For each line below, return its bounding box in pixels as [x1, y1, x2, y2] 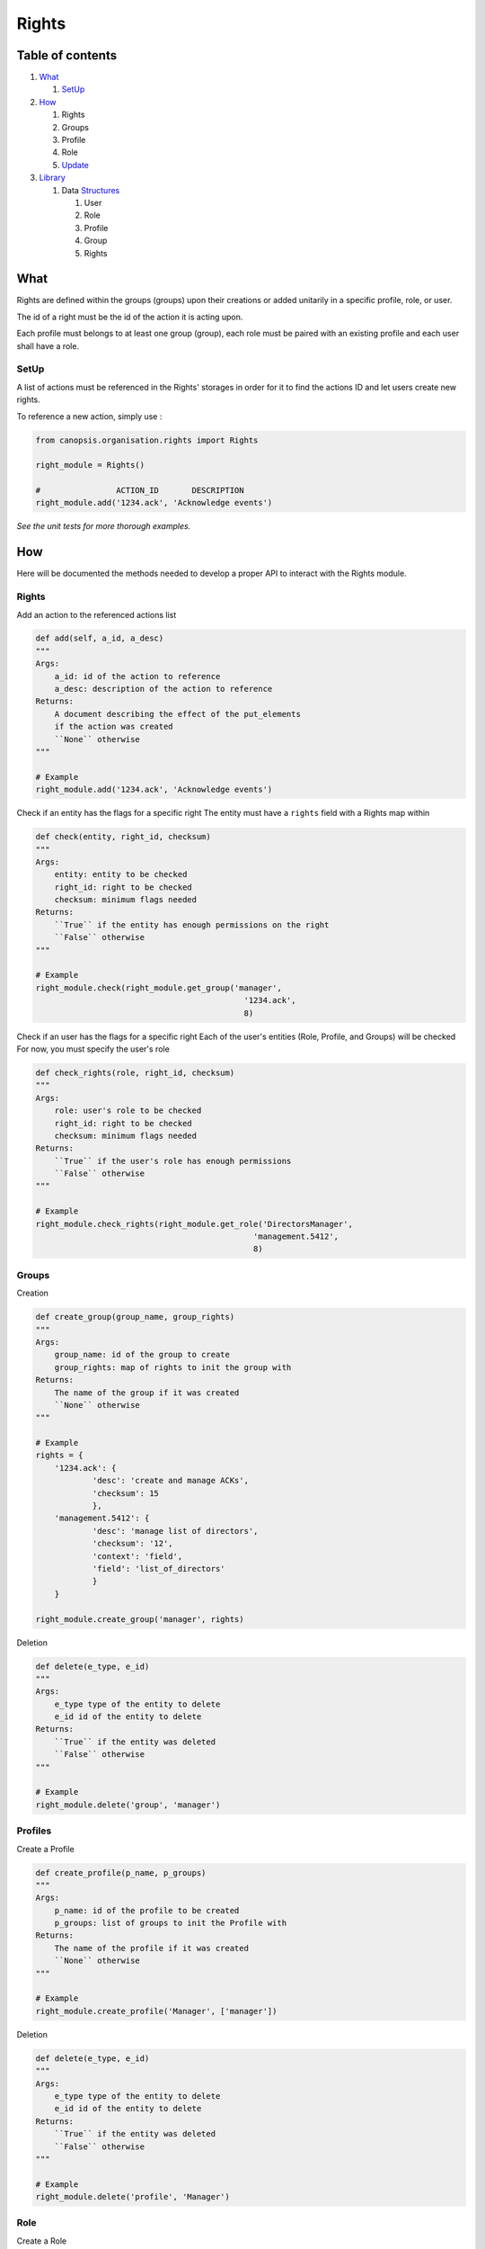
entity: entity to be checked [54, 869, 188, 880]
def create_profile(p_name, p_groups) [35, 1868, 207, 1877]
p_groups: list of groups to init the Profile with [54, 1918, 287, 1929]
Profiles [16, 1824, 52, 1837]
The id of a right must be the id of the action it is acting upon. [16, 311, 243, 322]
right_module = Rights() [35, 460, 145, 470]
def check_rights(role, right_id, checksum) [35, 1067, 235, 1078]
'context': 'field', [92, 1551, 183, 1561]
